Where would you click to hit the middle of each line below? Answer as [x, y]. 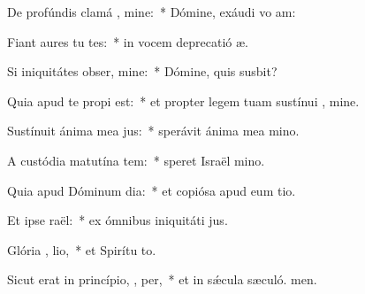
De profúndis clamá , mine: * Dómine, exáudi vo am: [152, 12]
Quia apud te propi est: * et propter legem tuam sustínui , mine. [183, 101]
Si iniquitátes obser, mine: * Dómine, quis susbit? [142, 71]
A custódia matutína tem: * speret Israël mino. [136, 160]
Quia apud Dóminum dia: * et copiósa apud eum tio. [152, 190]
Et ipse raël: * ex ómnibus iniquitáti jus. [118, 220]
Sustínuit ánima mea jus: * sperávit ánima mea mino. [153, 131]
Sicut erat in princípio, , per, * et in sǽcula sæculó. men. [162, 279]
